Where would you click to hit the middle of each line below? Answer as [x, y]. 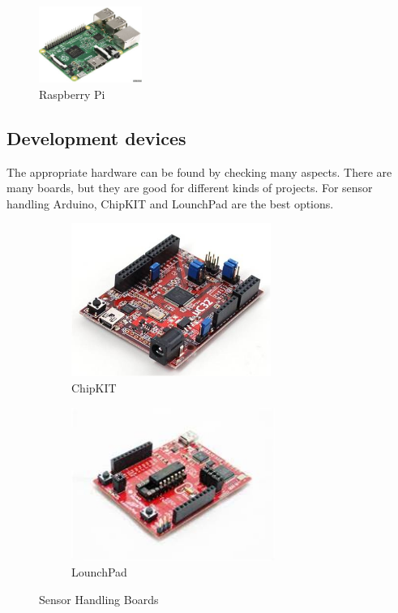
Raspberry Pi [72, 94]
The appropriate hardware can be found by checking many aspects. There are [199, 171]
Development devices [96, 137]
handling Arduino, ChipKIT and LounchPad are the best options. [170, 203]
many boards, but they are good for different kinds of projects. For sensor [190, 188]
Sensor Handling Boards [99, 599]
